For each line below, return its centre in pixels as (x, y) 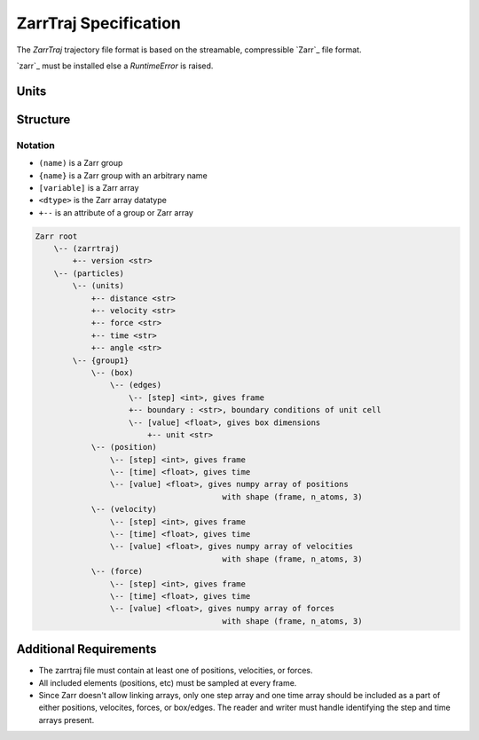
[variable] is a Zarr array (89, 187)
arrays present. (67, 720)
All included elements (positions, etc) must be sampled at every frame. (168, 682)
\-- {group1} (101, 360)
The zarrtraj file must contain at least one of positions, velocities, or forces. (176, 671)
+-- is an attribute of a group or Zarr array (116, 212)
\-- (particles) (89, 273)
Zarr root (56, 236)
